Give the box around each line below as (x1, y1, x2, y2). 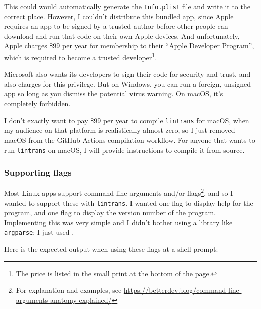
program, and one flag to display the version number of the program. (4, 207, 216, 218)
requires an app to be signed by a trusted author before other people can (4, 21, 228, 31)
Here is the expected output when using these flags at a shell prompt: (4, 244, 218, 254)
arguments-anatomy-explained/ (16, 294, 112, 305)
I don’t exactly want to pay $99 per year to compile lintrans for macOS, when (4, 115, 249, 125)
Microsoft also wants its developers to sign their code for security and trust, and (4, 69, 251, 79)
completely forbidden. (4, 98, 71, 109)
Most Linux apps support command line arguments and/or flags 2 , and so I (4, 186, 233, 198)
